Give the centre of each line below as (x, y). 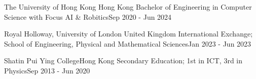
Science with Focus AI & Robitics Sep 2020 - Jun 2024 (88, 16)
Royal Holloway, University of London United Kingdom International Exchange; (129, 34)
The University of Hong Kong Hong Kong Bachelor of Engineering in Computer (128, 7)
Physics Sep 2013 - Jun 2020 (47, 70)
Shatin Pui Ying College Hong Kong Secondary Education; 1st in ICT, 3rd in (123, 61)
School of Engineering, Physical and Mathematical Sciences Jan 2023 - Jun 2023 (128, 43)
